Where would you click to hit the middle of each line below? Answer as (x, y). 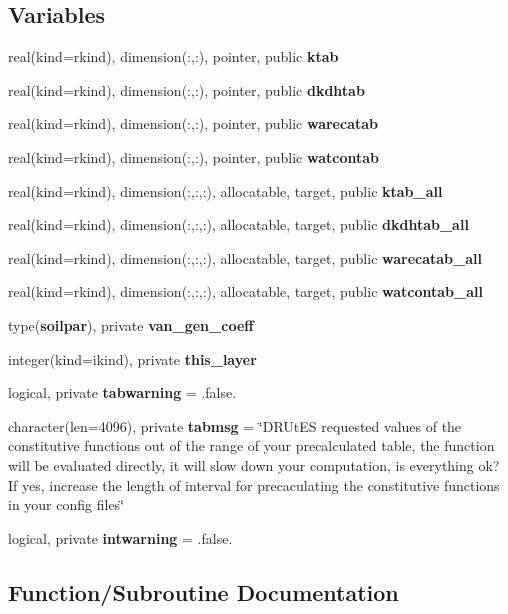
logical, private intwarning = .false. (120, 537)
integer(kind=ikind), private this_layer (132, 358)
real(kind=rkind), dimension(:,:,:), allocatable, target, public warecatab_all (245, 257)
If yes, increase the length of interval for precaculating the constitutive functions (254, 484)
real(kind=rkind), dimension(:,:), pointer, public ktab (173, 56)
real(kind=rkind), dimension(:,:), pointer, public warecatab (193, 123)
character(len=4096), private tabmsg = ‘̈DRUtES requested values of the (235, 425)
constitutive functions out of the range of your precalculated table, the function (251, 445)
